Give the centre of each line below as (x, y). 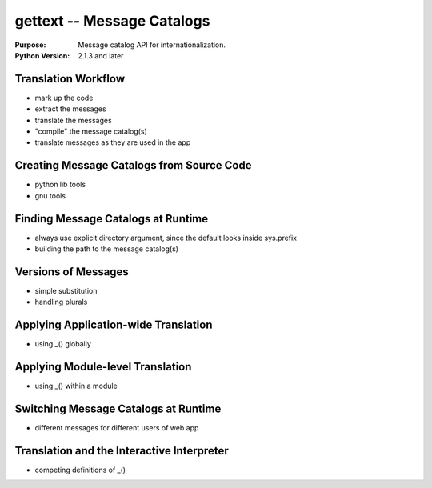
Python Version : (42, 55)
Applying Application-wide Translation (114, 325)
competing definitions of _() (80, 470)
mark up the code (64, 98)
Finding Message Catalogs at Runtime (112, 219)
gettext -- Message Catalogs (112, 21)
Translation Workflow (70, 79)
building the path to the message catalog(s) (107, 249)
